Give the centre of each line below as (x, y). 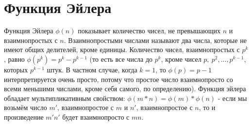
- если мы (232, 98)
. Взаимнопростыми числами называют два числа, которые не (155, 40)
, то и (207, 107)
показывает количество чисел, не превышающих (149, 31)
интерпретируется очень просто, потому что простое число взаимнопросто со (118, 79)
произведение (24, 117)
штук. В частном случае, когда (92, 69)
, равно (14, 59)
